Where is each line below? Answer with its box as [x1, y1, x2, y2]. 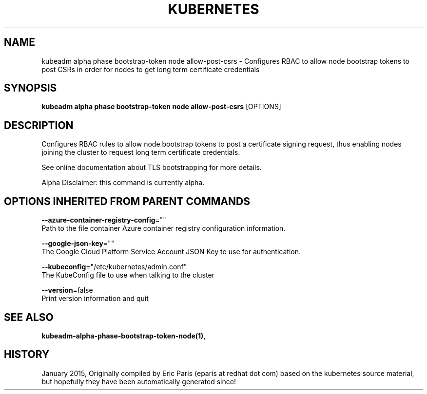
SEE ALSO [4, 311, 54, 323]
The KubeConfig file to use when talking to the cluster [41, 271, 214, 280]
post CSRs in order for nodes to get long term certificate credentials [41, 65, 260, 74]
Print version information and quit [41, 294, 149, 303]
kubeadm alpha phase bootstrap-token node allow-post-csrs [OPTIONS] [41, 102, 281, 111]
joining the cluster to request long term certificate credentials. [41, 148, 240, 157]
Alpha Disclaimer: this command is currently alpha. [41, 178, 205, 187]
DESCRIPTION [4, 119, 74, 131]
